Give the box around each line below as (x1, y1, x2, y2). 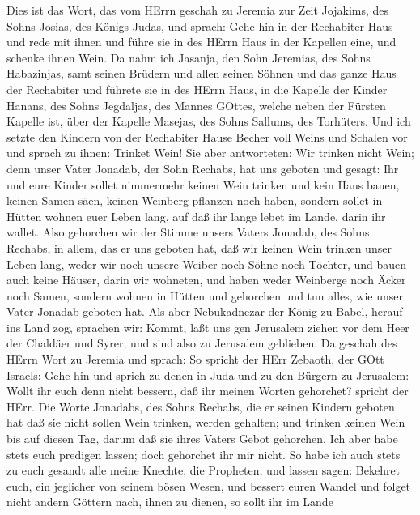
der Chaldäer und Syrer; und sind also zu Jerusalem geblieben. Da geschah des (6, 334, 397, 351)
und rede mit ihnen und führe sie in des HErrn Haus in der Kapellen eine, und (6, 33, 397, 50)
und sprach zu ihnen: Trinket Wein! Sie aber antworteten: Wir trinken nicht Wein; (6, 144, 414, 161)
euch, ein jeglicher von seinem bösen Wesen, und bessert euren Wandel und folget (6, 477, 411, 494)
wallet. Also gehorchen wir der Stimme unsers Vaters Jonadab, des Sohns (6, 223, 370, 240)
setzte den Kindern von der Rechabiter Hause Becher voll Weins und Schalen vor (6, 128, 408, 145)
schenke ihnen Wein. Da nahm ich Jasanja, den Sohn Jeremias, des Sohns (6, 49, 371, 66)
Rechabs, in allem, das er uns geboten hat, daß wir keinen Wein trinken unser (6, 239, 392, 256)
